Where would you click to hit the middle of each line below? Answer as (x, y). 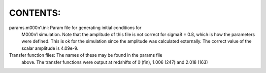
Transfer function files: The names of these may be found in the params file (86, 55)
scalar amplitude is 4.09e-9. (50, 48)
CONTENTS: (35, 13)
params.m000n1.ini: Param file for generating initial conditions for (75, 28)
